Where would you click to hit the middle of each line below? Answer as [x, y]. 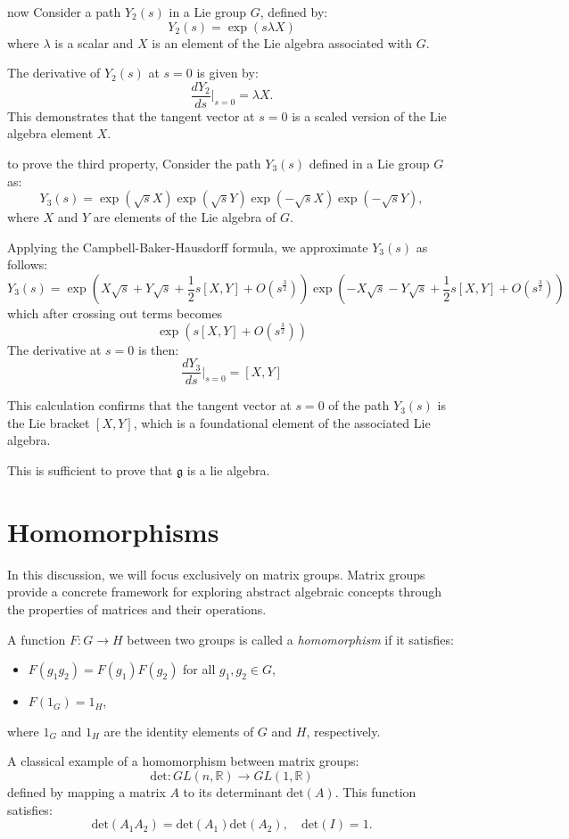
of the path [359, 405]
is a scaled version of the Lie [369, 115]
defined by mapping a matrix [87, 791]
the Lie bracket [49, 422]
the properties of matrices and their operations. [137, 609]
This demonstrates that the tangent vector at [131, 115]
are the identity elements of [179, 731]
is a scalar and [94, 42]
